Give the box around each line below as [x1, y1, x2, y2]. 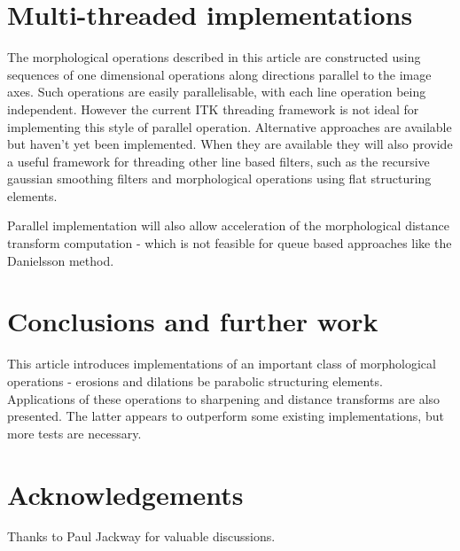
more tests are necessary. [7, 423, 142, 442]
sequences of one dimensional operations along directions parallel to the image [7, 65, 432, 83]
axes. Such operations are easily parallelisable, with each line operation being [7, 82, 426, 101]
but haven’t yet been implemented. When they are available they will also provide [7, 135, 453, 153]
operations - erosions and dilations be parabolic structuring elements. [7, 371, 383, 390]
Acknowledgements [7, 476, 244, 512]
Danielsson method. [7, 251, 114, 269]
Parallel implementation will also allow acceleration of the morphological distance [7, 216, 450, 235]
